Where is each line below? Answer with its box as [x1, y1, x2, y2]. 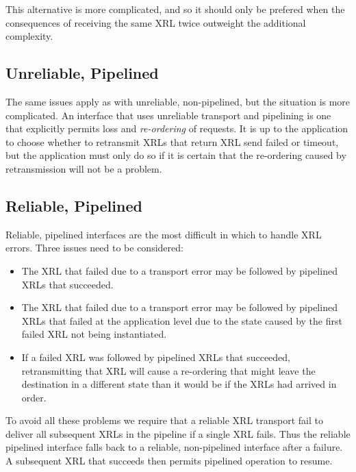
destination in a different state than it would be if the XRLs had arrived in [21, 377, 337, 391]
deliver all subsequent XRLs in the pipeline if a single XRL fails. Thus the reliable [5, 426, 351, 440]
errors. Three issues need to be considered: [5, 240, 183, 255]
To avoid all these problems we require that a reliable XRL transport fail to [5, 413, 324, 427]
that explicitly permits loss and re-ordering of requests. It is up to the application [5, 121, 348, 136]
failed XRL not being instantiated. [21, 327, 167, 341]
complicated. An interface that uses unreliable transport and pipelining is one [5, 108, 331, 122]
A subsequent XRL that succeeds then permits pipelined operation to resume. [5, 454, 333, 468]
